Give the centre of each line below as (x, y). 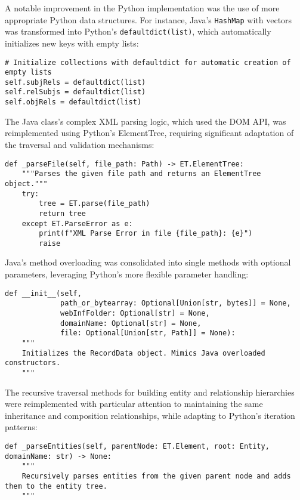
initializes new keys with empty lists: (72, 43)
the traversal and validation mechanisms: (80, 144)
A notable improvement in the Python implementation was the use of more (142, 8)
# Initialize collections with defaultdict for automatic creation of (148, 62)
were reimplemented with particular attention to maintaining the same (134, 404)
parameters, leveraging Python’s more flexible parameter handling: (127, 274)
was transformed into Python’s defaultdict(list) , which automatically (138, 31)
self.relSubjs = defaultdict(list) (75, 92)
